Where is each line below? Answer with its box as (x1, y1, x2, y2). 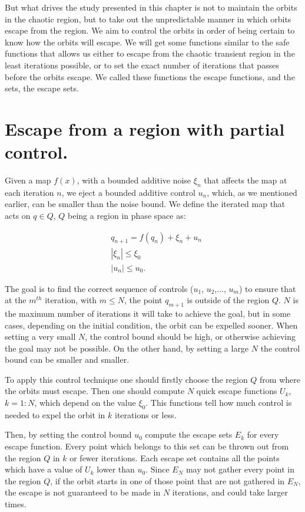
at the (5, 294, 26, 306)
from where (260, 373, 300, 385)
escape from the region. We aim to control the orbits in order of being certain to (5, 24, 295, 37)
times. (5, 498, 26, 510)
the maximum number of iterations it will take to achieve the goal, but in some (5, 307, 291, 319)
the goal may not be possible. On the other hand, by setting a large (5, 342, 249, 354)
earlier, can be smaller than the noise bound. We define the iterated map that (5, 198, 286, 210)
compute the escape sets (145, 428, 233, 441)
